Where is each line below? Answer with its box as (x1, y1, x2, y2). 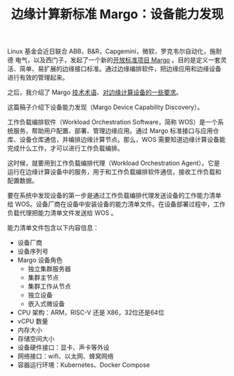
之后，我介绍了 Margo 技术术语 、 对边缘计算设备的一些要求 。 (7, 88, 183, 96)
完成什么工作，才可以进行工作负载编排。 (7, 144, 124, 152)
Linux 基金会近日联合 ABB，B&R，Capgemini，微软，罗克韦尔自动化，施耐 (7, 47, 222, 56)
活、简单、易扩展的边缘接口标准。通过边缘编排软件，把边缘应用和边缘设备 (7, 64, 221, 73)
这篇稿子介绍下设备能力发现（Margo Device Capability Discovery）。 (7, 103, 204, 112)
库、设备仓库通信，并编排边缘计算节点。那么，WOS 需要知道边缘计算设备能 (7, 136, 226, 144)
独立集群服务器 (27, 265, 71, 273)
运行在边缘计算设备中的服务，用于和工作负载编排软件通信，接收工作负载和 (7, 168, 221, 176)
